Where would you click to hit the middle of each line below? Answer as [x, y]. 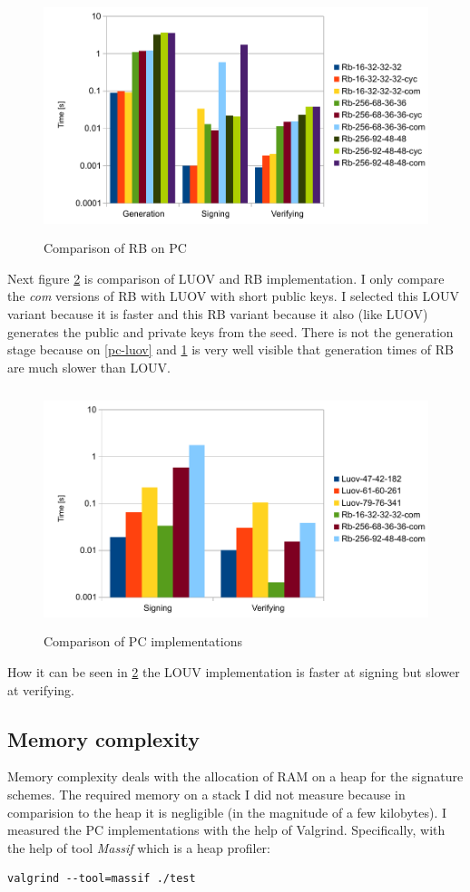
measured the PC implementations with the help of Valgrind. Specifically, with [226, 830]
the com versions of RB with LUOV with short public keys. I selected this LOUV [234, 296]
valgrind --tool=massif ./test [102, 879]
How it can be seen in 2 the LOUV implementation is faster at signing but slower [234, 672]
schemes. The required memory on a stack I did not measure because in [206, 795]
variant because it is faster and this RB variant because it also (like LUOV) [218, 313]
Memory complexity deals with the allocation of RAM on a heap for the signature [235, 776]
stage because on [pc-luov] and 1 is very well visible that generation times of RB [230, 349]
